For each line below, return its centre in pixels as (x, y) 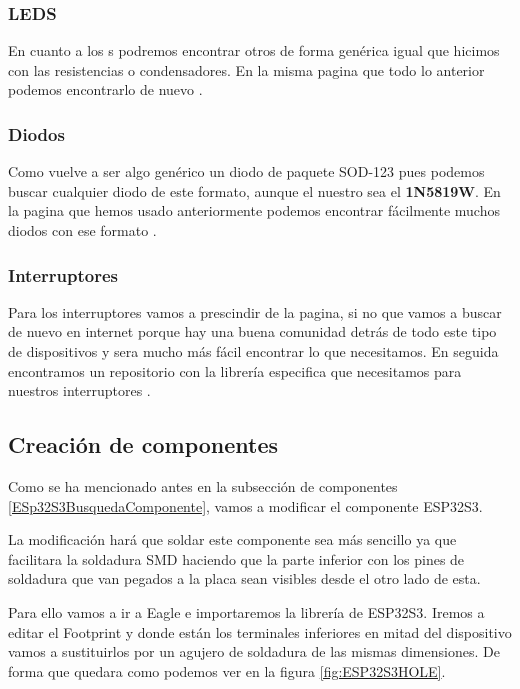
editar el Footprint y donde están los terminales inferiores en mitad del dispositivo (260, 631)
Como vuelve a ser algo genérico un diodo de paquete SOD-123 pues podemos (246, 171)
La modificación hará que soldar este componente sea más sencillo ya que (232, 539)
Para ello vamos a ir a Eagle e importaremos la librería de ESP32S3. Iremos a (246, 611)
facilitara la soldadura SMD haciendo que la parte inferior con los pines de (236, 558)
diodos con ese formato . (82, 230)
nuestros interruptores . (79, 390)
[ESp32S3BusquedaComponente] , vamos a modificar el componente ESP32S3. (245, 505)
